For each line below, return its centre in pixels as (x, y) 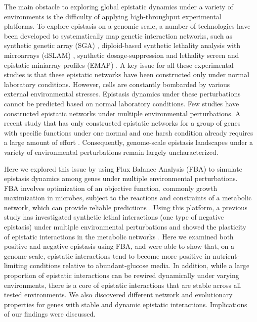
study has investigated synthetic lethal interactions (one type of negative (114, 217)
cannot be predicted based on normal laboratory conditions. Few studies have (122, 103)
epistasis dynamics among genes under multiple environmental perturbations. (121, 178)
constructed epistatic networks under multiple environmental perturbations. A (122, 113)
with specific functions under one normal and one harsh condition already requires (128, 132)
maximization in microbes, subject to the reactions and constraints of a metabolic (128, 198)
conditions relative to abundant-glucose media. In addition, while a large (140, 265)
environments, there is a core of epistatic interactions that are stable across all (123, 285)
